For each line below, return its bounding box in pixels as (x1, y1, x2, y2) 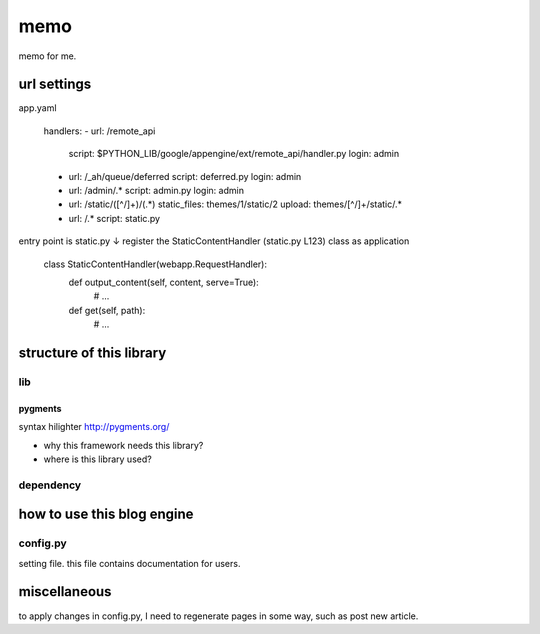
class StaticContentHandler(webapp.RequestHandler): (43, 258, 267, 270)
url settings (18, 76, 92, 93)
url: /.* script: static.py (68, 212, 160, 224)
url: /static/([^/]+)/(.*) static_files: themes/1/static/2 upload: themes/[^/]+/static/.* (68, 198, 403, 210)
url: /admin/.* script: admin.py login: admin (68, 185, 245, 197)
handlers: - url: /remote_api (43, 125, 156, 137)
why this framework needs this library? (43, 439, 204, 451)
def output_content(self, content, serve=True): (68, 276, 259, 288)
